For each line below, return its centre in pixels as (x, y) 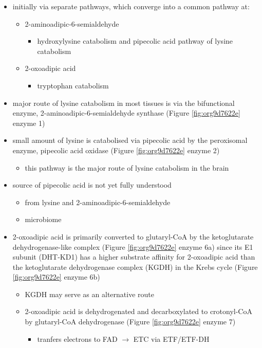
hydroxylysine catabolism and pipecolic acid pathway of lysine (135, 41)
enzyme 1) (29, 123)
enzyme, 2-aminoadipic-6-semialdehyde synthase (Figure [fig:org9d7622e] (126, 113)
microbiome (43, 219)
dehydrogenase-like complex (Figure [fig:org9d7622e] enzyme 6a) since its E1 (133, 246)
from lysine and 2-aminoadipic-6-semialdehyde (98, 202)
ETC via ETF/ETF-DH (171, 338)
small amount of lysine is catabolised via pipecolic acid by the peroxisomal (130, 140)
